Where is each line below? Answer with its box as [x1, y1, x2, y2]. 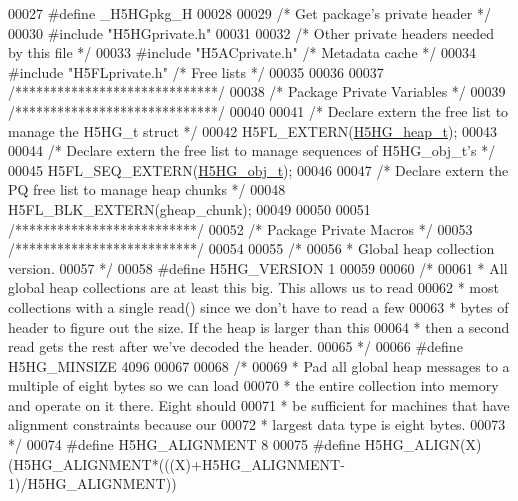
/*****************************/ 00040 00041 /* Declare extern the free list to [8, 100, 509, 121]
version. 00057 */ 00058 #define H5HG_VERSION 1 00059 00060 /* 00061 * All [8, 257, 508, 278]
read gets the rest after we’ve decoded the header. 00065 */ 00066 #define [8, 336, 463, 357]
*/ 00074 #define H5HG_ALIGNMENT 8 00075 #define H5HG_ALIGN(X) [8, 434, 482, 455]
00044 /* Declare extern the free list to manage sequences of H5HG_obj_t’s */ [8, 140, 496, 161]
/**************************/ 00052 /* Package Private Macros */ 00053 [8, 218, 473, 239]
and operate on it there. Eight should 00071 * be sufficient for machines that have [8, 394, 510, 415]
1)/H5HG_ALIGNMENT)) [8, 473, 177, 494]
